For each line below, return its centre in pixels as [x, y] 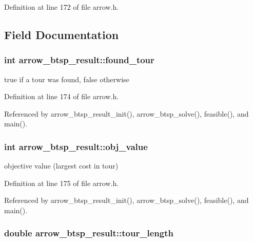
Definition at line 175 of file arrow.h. [62, 183]
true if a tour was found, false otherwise [67, 79]
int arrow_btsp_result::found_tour [79, 60]
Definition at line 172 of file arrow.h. [62, 7]
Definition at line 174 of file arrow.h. [62, 96]
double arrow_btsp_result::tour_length [89, 233]
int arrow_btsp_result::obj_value [76, 146]
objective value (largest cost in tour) [61, 166]
